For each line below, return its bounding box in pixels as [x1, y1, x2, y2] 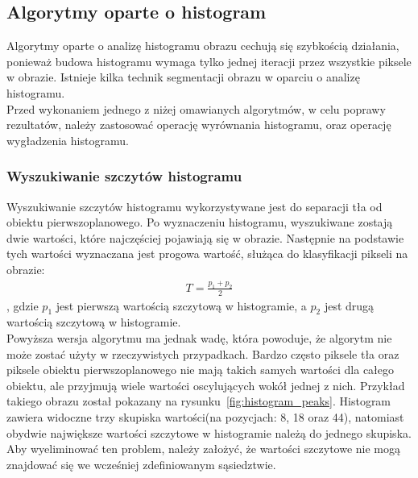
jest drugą [324, 297, 375, 314]
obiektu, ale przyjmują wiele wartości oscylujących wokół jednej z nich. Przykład [6, 376, 405, 393]
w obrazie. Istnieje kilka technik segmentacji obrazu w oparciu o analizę [6, 69, 360, 85]
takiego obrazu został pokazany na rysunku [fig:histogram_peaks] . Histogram [6, 393, 391, 409]
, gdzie [6, 297, 39, 314]
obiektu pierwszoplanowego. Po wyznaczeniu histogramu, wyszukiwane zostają [6, 214, 393, 231]
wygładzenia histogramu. [6, 131, 129, 148]
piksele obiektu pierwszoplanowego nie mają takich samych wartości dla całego [6, 361, 395, 378]
